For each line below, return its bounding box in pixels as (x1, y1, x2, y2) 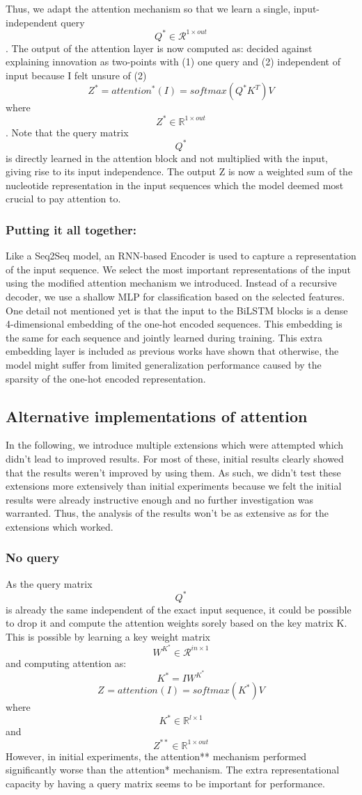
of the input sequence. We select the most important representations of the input (6, 262, 351, 276)
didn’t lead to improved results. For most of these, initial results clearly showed (6, 451, 344, 465)
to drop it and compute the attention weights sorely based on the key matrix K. (6, 616, 347, 630)
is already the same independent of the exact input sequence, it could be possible (6, 602, 352, 616)
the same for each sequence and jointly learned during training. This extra (6, 330, 323, 344)
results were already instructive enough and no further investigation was (6, 492, 314, 506)
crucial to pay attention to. (6, 191, 121, 206)
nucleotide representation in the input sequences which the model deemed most (6, 177, 344, 192)
